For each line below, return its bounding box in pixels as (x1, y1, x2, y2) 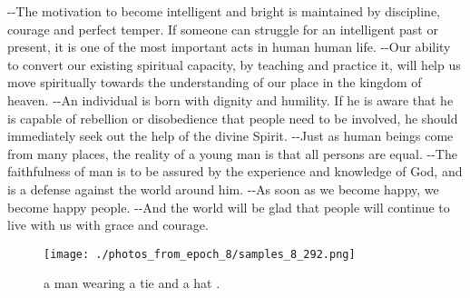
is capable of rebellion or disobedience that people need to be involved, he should (7, 108, 458, 127)
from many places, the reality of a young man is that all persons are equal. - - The (7, 144, 457, 163)
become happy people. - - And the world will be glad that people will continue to (7, 197, 450, 216)
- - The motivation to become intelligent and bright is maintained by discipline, (7, 2, 440, 20)
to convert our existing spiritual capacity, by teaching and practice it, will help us (7, 55, 461, 74)
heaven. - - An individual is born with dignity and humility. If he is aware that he (7, 90, 454, 109)
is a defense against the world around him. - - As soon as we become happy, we (7, 179, 439, 198)
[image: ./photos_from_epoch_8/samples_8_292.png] (44, 247, 356, 261)
